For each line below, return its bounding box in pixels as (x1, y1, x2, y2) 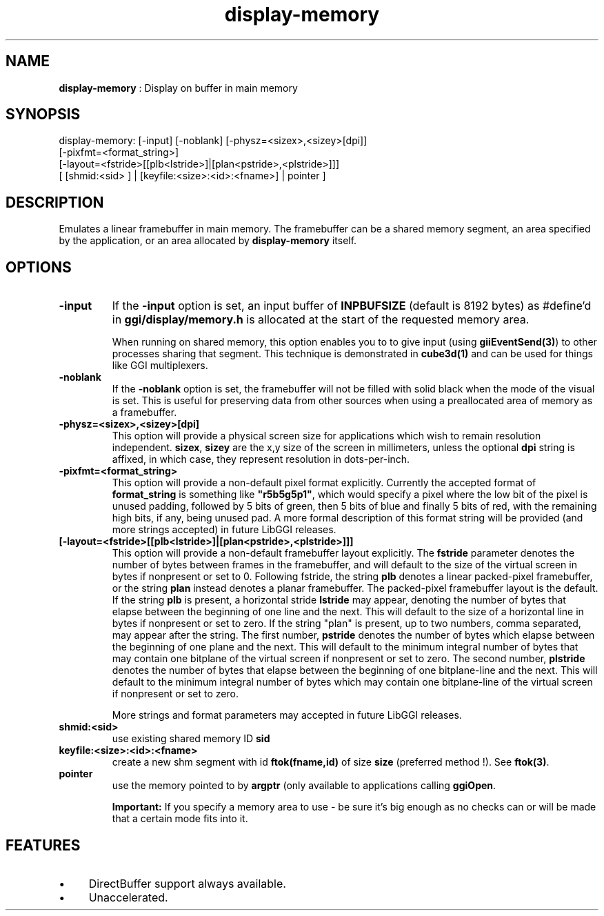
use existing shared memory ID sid (112, 733, 270, 745)
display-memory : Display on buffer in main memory (59, 81, 298, 94)
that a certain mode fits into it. (112, 813, 248, 825)
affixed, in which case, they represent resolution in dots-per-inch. (112, 453, 410, 466)
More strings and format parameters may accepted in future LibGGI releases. (112, 709, 462, 721)
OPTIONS (6, 258, 72, 276)
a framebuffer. (112, 406, 177, 419)
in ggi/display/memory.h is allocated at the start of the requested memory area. (112, 312, 530, 327)
